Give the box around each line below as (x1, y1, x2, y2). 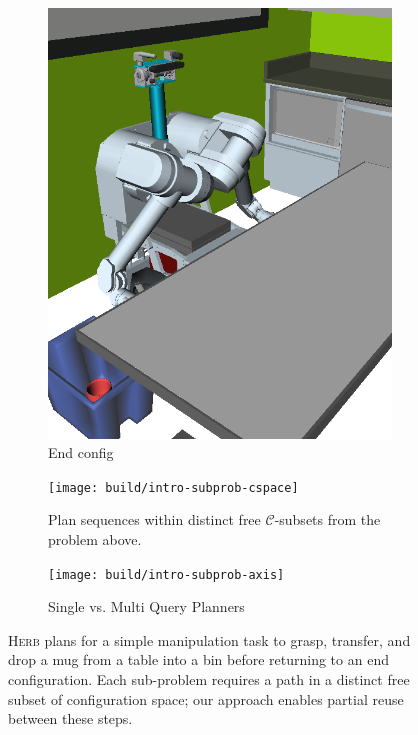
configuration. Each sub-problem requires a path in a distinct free (8, 669, 410, 690)
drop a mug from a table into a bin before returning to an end (8, 649, 389, 670)
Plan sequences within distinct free (48, 509, 261, 530)
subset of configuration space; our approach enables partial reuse (8, 688, 404, 709)
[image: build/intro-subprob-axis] (48, 567, 285, 582)
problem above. (48, 529, 142, 550)
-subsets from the (274, 509, 381, 530)
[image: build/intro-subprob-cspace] (48, 480, 299, 495)
